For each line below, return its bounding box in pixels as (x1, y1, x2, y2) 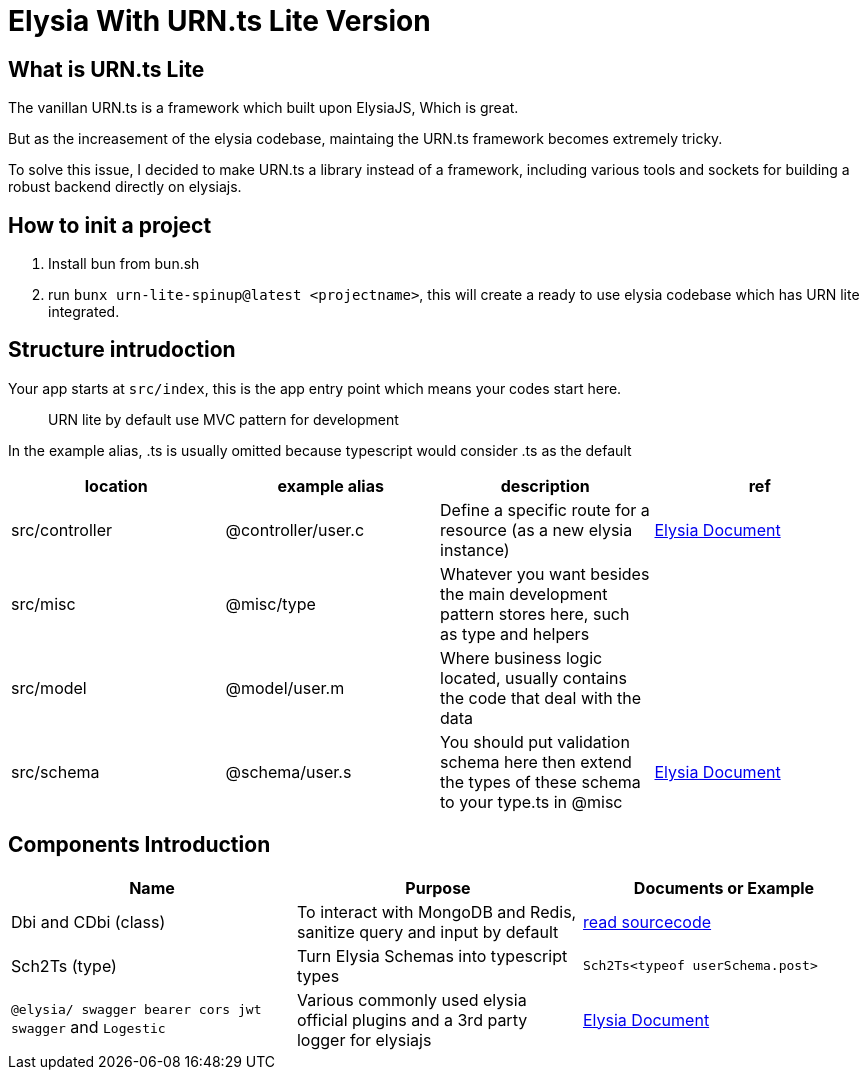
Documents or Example (633, 877, 815, 898)
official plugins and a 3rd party (296, 1009, 528, 1030)
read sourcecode (582, 911, 712, 932)
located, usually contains (440, 667, 627, 688)
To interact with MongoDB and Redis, (296, 901, 577, 922)
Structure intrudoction (8, 337, 236, 363)
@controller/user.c (225, 519, 365, 540)
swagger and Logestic (11, 1017, 166, 1038)
